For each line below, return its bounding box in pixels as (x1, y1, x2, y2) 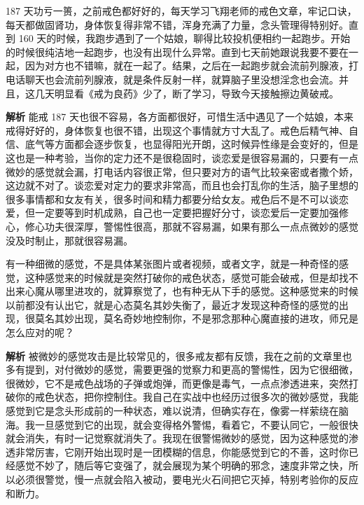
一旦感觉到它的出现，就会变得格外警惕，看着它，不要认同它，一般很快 (34, 417, 358, 431)
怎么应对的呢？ (6, 325, 74, 340)
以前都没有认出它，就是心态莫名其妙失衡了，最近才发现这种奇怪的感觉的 (6, 297, 339, 312)
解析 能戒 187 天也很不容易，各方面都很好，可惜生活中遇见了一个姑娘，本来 (6, 109, 353, 124)
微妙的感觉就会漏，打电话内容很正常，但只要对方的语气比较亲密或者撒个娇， (6, 164, 358, 179)
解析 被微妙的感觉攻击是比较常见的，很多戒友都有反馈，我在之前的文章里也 (6, 348, 352, 363)
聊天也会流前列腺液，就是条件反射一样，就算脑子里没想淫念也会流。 (24, 71, 339, 86)
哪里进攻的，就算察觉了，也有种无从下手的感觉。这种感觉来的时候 (54, 284, 358, 298)
